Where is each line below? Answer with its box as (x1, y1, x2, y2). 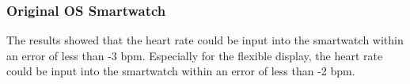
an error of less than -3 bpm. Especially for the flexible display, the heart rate (6, 47, 383, 63)
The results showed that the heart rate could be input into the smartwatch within (6, 32, 404, 48)
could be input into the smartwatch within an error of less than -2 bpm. (6, 63, 355, 79)
